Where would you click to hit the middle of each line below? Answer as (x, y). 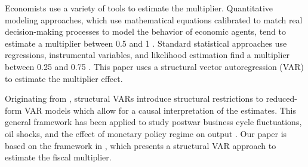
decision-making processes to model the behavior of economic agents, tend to (145, 31)
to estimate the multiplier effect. (64, 78)
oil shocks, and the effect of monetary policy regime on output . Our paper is (146, 133)
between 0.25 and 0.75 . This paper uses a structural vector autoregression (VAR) (154, 66)
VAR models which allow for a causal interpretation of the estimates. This (160, 110)
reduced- (281, 98)
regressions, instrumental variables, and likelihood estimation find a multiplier (147, 55)
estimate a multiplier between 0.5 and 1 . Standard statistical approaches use (146, 43)
